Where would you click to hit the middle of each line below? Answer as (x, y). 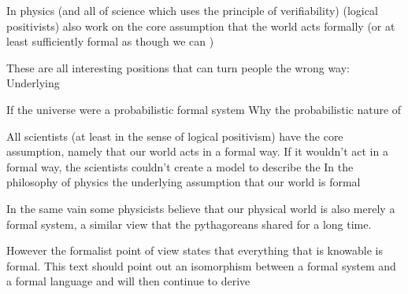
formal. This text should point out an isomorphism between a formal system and (201, 265)
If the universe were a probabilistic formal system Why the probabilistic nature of (204, 109)
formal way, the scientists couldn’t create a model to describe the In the (180, 166)
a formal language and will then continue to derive (128, 281)
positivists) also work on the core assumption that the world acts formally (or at (201, 26)
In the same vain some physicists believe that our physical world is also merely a (201, 208)
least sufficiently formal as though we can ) (110, 41)
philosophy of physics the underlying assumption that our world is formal (184, 182)
